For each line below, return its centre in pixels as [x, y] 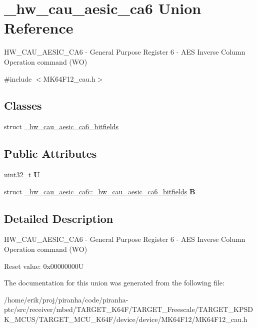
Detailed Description [59, 218]
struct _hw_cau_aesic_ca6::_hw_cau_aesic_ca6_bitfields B [100, 191]
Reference [39, 28]
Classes [23, 105]
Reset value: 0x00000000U [44, 266]
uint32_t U [22, 175]
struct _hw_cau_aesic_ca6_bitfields [61, 126]
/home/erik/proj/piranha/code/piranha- [66, 299]
